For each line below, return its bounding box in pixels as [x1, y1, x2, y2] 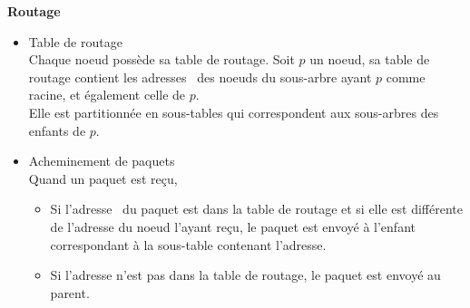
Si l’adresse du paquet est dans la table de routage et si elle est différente [50, 199, 463, 218]
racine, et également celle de [28, 85, 186, 104]
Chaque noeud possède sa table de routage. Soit [28, 50, 295, 69]
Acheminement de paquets [28, 151, 175, 170]
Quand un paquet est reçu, [28, 168, 178, 188]
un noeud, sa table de [309, 50, 430, 69]
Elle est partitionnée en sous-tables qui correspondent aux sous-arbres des [28, 102, 439, 121]
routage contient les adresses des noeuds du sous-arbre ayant [28, 67, 372, 86]
